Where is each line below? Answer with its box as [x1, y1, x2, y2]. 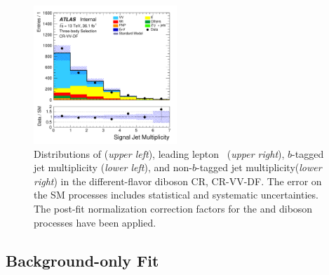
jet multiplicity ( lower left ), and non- [34, 160, 192, 175]
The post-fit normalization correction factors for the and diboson [34, 201, 313, 215]
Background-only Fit [6, 249, 159, 271]
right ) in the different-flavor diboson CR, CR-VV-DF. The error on [34, 173, 322, 188]
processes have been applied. [34, 215, 156, 229]
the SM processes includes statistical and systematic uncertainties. [34, 187, 318, 202]
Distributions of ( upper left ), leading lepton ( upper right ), [34, 146, 285, 161]
